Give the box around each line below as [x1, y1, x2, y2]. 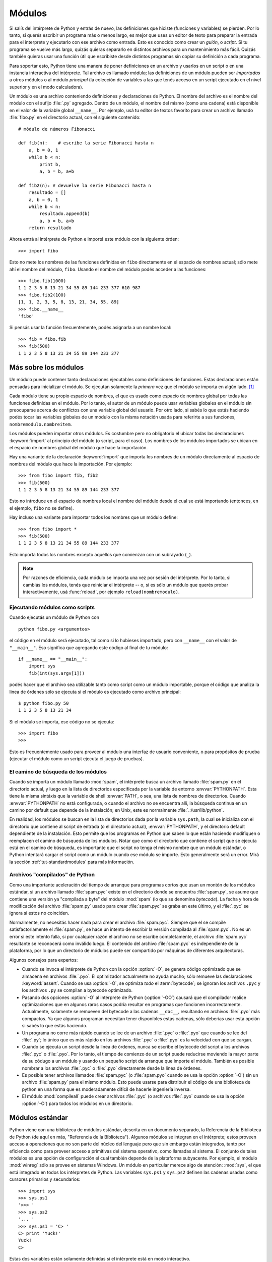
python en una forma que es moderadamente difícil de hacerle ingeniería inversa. [22, 1086, 191, 1092]
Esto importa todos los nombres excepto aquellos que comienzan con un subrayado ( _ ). [9, 551, 192, 557]
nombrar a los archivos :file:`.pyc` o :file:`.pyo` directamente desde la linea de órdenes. [22, 1065, 202, 1071]
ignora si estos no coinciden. [9, 910, 70, 916]
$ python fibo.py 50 [18, 700, 69, 706]
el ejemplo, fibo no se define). [9, 505, 74, 511]
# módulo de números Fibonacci [18, 126, 96, 132]
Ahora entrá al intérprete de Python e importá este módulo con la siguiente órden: [9, 236, 179, 242]
